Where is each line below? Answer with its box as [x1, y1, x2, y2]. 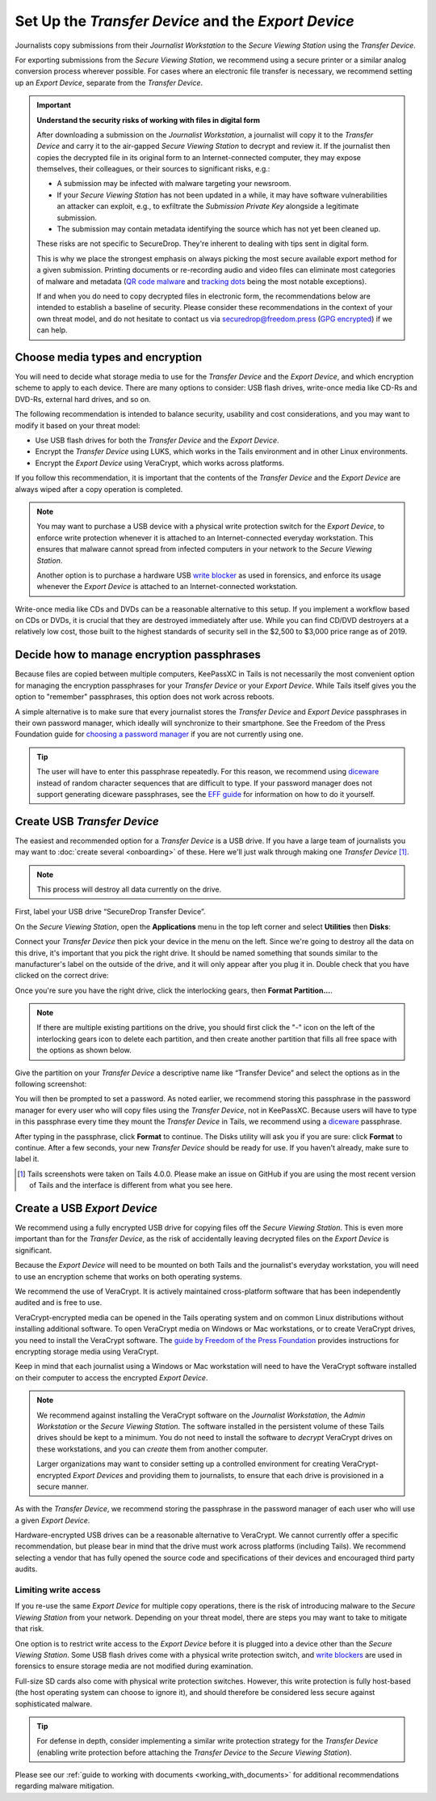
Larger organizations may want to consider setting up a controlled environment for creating [36, 1459, 341, 1468]
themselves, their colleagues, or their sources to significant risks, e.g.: [36, 164, 270, 174]
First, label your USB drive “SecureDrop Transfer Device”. [15, 907, 206, 917]
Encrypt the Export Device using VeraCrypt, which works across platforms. [35, 458, 284, 468]
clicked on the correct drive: [15, 971, 109, 981]
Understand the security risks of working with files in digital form [36, 115, 261, 125]
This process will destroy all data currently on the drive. [36, 884, 222, 894]
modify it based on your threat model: [15, 421, 140, 430]
